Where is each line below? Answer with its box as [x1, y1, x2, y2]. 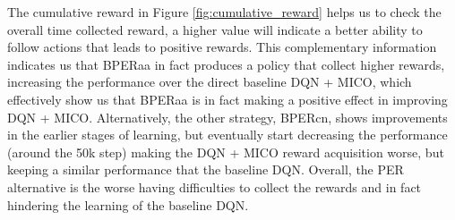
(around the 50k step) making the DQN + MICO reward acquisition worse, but [7, 142, 444, 161]
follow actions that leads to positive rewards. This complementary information [7, 38, 437, 56]
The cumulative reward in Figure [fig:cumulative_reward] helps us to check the [7, 3, 442, 21]
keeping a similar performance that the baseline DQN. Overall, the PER [7, 160, 404, 179]
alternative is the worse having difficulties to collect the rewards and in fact [7, 177, 422, 196]
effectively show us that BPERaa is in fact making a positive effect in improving [7, 89, 448, 108]
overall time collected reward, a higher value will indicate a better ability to [7, 20, 423, 38]
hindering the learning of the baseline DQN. [7, 195, 249, 214]
